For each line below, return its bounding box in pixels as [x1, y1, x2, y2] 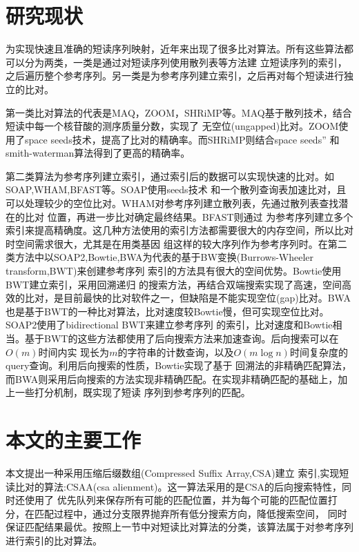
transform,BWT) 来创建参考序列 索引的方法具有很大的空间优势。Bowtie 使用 [6, 264, 342, 278]
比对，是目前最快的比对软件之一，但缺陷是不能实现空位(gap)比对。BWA [24, 290, 351, 305]
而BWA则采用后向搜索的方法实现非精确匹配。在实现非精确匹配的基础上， [6, 371, 338, 386]
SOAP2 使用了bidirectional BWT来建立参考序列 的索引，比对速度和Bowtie [6, 317, 333, 332]
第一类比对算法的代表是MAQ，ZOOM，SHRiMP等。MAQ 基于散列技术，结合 [6, 105, 352, 119]
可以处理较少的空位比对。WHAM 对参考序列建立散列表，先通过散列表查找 [6, 196, 339, 210]
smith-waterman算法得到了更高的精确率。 [6, 146, 191, 160]
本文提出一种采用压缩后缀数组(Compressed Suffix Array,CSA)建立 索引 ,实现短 [6, 466, 349, 480]
